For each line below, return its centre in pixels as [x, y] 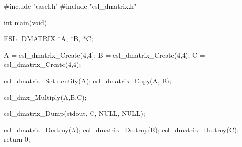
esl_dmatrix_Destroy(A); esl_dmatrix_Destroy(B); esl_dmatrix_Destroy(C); [121, 129]
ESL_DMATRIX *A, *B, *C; [48, 39]
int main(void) [26, 22]
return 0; [17, 139]
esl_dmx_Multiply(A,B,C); [45, 97]
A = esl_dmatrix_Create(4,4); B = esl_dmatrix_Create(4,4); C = [104, 55]
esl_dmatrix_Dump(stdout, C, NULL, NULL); [74, 113]
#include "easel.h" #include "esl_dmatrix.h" [70, 6]
